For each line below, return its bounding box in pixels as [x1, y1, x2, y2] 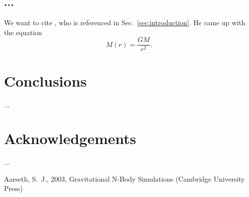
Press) [4, 183, 23, 194]
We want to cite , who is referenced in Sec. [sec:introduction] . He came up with [4, 17, 246, 28]
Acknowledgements [4, 128, 136, 148]
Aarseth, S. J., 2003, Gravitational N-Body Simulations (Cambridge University [4, 173, 245, 184]
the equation [4, 27, 42, 37]
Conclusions [4, 70, 87, 91]
